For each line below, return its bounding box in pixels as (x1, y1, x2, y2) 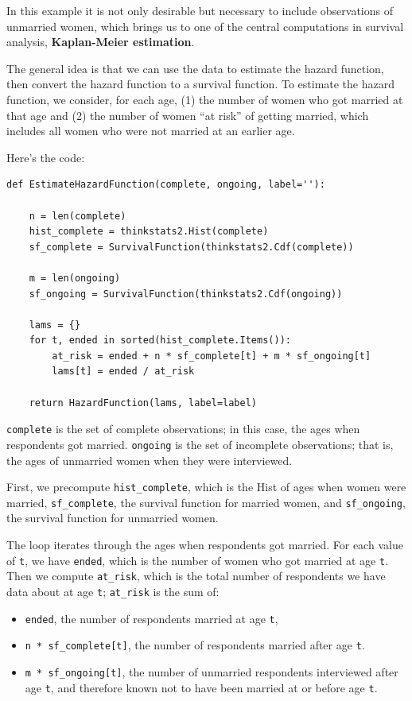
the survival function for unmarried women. (6, 509, 219, 526)
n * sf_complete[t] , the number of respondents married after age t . (25, 637, 365, 653)
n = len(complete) (29, 210, 126, 222)
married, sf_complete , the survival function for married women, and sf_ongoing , (6, 494, 406, 510)
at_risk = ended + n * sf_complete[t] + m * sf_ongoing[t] (52, 350, 371, 362)
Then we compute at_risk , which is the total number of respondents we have (6, 567, 386, 584)
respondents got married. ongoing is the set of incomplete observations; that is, (6, 436, 394, 452)
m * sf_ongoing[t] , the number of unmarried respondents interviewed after (25, 663, 398, 680)
